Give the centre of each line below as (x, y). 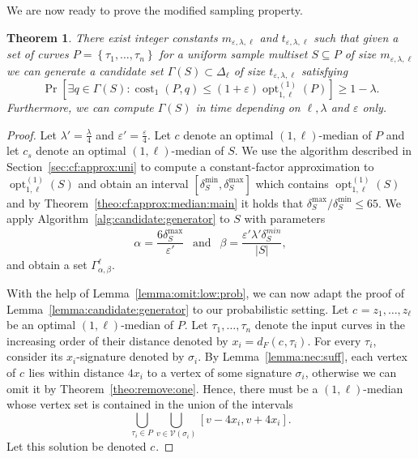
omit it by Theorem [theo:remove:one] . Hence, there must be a (162, 388)
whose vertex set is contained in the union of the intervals (150, 404)
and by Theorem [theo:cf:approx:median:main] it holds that (155, 202)
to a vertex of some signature (219, 372)
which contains (292, 183)
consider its (35, 356)
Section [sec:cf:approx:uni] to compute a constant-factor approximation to (190, 166)
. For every (334, 340)
